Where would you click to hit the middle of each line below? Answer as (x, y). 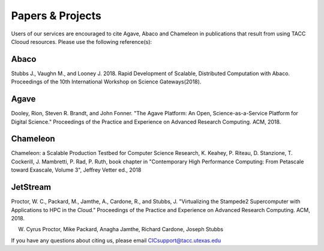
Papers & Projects (56, 16)
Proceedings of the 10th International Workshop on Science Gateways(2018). (106, 82)
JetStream (31, 187)
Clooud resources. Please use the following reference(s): (82, 41)
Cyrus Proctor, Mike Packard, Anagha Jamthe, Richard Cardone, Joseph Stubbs (125, 229)
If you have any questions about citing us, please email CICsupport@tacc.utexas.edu (116, 240)
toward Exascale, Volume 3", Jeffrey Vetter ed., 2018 (76, 170)
